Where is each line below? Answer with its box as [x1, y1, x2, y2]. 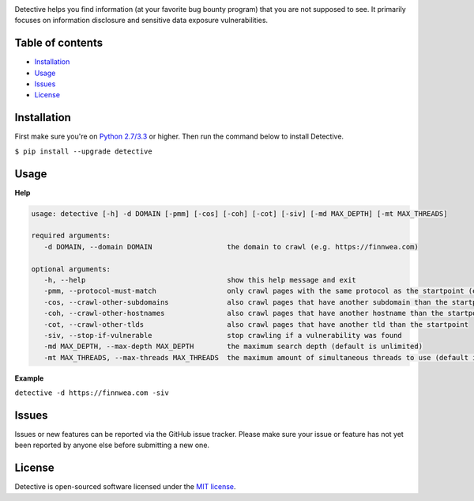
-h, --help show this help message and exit [43, 275, 357, 284]
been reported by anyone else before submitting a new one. [14, 440, 209, 450]
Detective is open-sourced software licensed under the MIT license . [14, 482, 236, 492]
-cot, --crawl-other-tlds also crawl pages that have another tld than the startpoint [43, 320, 469, 328]
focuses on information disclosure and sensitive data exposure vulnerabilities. [14, 16, 269, 25]
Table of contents [14, 36, 103, 50]
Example [14, 373, 44, 383]
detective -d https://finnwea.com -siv [14, 389, 169, 397]
